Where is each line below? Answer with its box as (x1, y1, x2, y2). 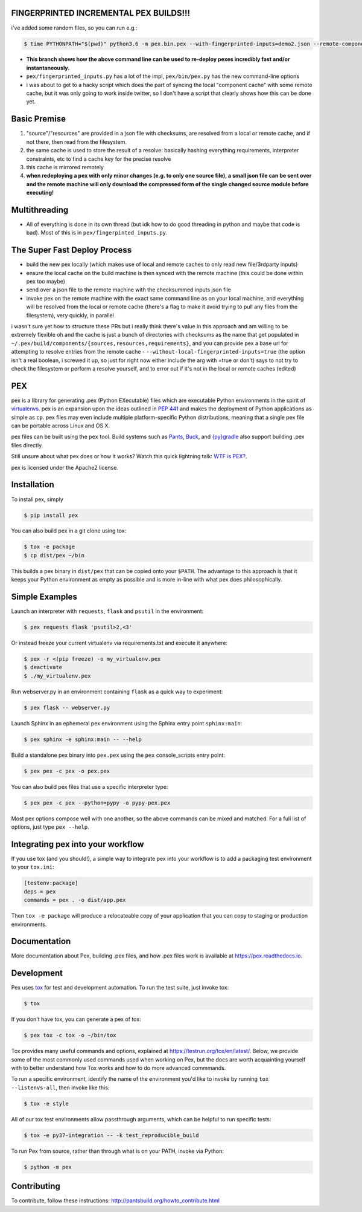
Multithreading (11, 204, 69, 215)
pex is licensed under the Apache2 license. (11, 464, 119, 471)
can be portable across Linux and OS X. (11, 422, 110, 429)
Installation (11, 479, 54, 490)
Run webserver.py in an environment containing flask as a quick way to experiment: (11, 688, 223, 695)
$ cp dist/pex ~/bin (24, 552, 84, 559)
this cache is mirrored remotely (26, 163, 104, 170)
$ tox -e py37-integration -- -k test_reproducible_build (24, 1132, 199, 1139)
